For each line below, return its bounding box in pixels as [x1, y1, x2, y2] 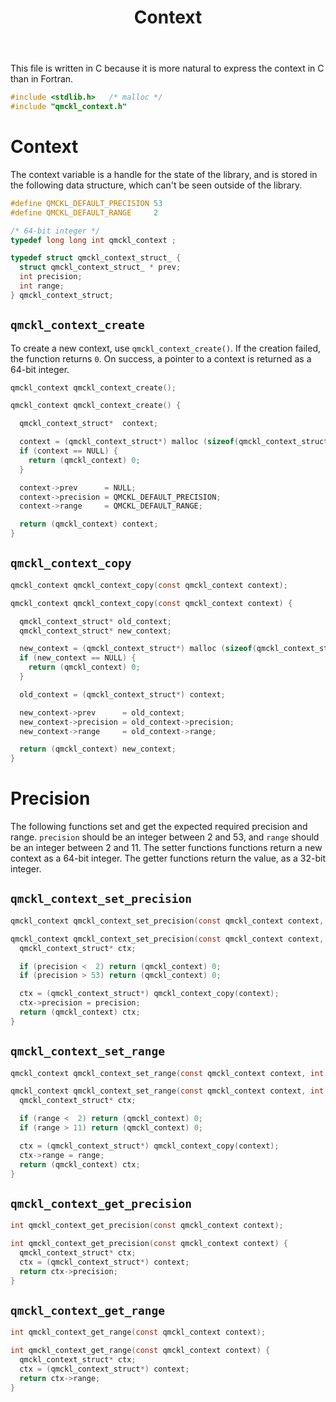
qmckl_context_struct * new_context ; [19, 626, 172, 636]
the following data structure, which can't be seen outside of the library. [10, 179, 303, 191]
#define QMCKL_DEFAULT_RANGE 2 [10, 207, 159, 218]
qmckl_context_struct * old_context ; [19, 616, 172, 626]
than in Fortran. [10, 73, 74, 85]
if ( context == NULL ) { [19, 446, 118, 456]
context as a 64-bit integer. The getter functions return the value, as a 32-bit [10, 852, 326, 865]
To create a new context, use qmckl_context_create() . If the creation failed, [10, 342, 322, 354]
